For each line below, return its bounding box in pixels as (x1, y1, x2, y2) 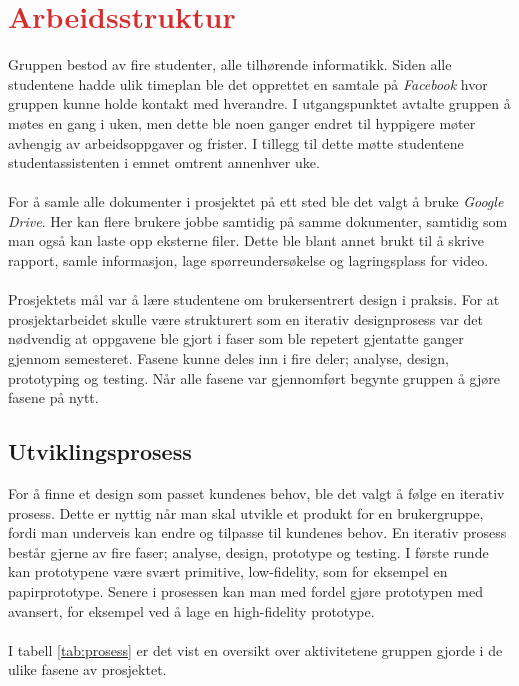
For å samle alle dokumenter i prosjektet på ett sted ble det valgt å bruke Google (8, 191, 504, 212)
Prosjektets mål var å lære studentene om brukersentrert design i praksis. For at (8, 289, 500, 310)
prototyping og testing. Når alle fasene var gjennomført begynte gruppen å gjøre (8, 367, 500, 388)
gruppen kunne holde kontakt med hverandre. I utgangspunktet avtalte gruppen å (8, 93, 511, 114)
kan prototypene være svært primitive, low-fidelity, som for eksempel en (8, 561, 448, 582)
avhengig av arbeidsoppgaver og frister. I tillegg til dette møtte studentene (8, 132, 464, 153)
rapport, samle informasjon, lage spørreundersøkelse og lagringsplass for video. (8, 250, 489, 271)
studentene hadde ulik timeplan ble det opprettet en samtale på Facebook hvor (8, 73, 488, 94)
